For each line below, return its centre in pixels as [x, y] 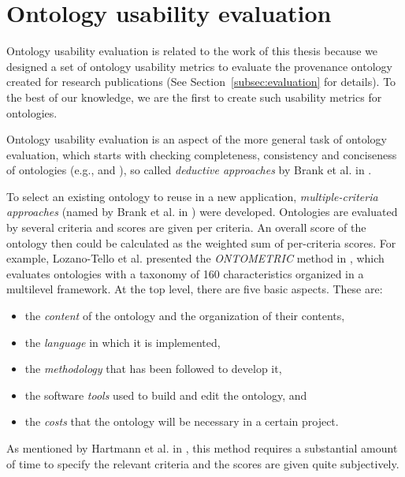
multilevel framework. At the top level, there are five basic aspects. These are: [195, 289]
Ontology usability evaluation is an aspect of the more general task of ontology [197, 139]
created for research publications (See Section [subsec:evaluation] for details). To [201, 82]
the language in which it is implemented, [123, 342]
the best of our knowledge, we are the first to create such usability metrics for [194, 97]
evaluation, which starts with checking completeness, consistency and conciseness [202, 154]
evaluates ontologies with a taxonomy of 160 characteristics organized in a [185, 273]
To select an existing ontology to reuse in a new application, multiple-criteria [192, 196]
